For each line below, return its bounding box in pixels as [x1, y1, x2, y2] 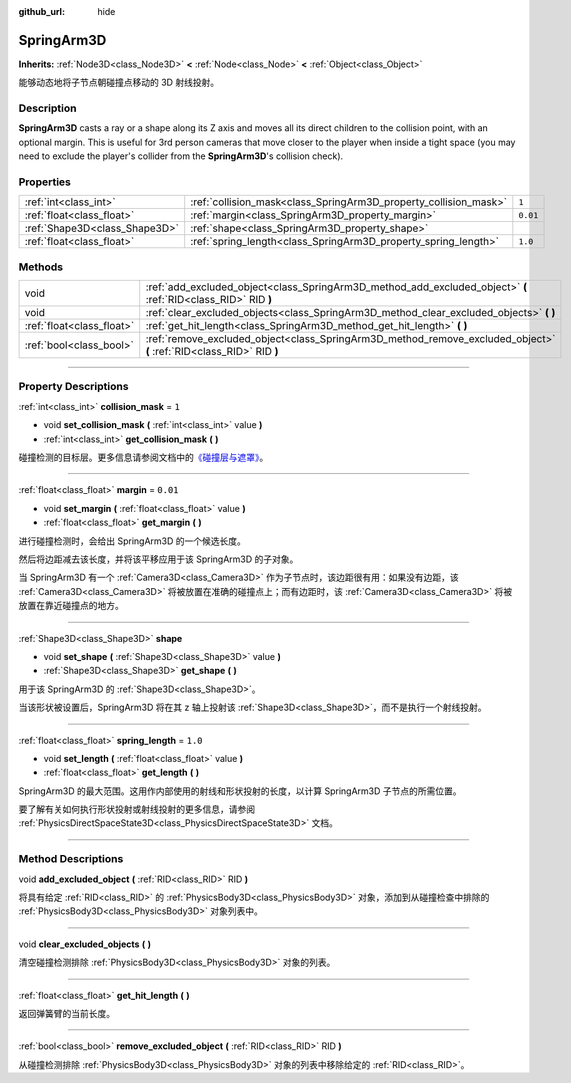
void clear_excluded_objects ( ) [18, 938, 152, 950]
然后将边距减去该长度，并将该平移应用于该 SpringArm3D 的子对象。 [18, 553, 299, 565]
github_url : [18, 6, 65, 17]
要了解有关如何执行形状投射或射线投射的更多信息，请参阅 [18, 803, 255, 815]
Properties [18, 175, 72, 189]
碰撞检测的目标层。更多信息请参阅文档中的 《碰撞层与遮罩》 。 [18, 451, 269, 464]
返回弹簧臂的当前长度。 [18, 1007, 115, 1019]
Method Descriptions [18, 852, 124, 866]
